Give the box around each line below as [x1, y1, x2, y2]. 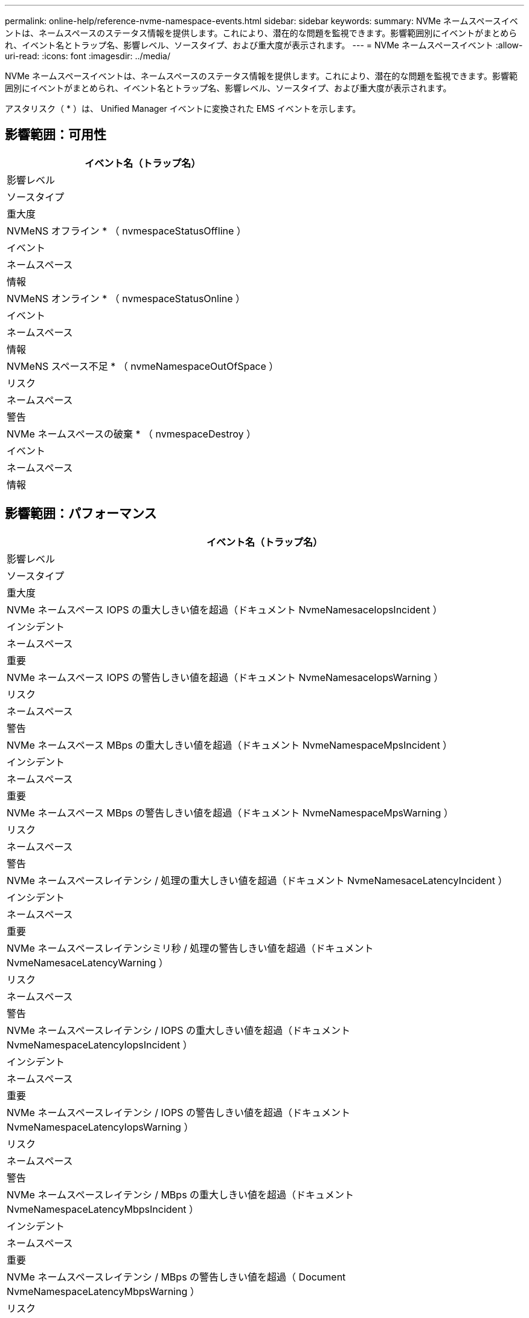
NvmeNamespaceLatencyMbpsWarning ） [7, 1285, 200, 1297]
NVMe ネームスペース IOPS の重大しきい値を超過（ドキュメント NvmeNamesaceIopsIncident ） [7, 603, 443, 616]
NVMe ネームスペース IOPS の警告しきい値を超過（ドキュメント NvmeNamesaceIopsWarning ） [7, 671, 444, 683]
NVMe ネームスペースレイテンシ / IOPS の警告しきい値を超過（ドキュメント [7, 1106, 350, 1119]
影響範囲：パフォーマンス [5, 506, 157, 522]
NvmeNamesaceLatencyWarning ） [7, 956, 168, 969]
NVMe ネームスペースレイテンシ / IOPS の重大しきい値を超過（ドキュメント [7, 1024, 350, 1036]
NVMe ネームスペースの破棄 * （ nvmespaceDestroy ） [7, 427, 256, 440]
